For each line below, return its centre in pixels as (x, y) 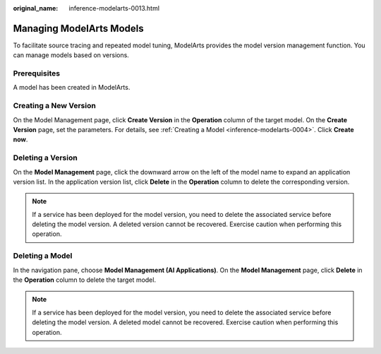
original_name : (36, 8)
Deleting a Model (43, 256)
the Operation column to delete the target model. (85, 280)
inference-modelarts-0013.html (114, 8)
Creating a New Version (55, 106)
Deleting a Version (45, 158)
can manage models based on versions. (71, 55)
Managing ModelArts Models (78, 28)
